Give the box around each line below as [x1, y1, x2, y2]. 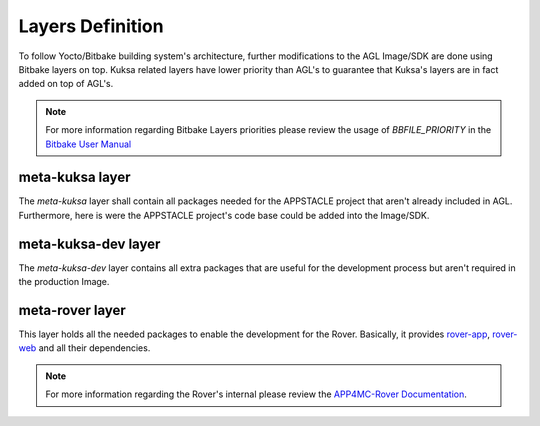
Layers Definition [18, 15, 164, 37]
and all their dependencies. [38, 342, 151, 354]
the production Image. [18, 276, 110, 288]
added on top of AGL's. [18, 78, 114, 90]
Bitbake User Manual [45, 138, 132, 150]
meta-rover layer [18, 301, 127, 319]
